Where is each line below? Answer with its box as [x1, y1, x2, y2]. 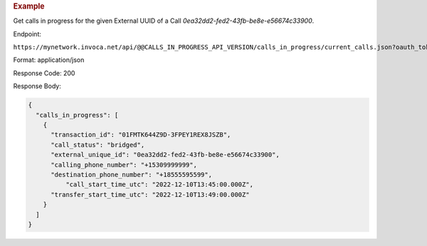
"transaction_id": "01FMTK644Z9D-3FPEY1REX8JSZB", [51, 131, 231, 139]
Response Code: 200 [13, 68, 75, 77]
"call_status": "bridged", [51, 141, 145, 149]
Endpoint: [13, 29, 42, 38]
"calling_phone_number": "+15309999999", [51, 161, 197, 169]
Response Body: [13, 82, 62, 90]
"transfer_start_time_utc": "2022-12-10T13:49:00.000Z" [51, 191, 250, 198]
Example [13, 1, 46, 11]
